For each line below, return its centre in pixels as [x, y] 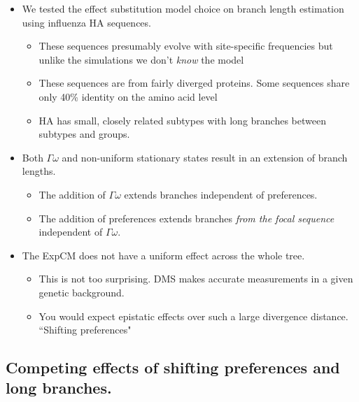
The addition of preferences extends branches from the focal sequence [186, 218]
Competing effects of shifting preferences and [173, 367]
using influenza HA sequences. [86, 22]
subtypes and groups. [84, 134]
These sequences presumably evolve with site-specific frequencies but [186, 46]
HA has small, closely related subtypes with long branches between [182, 120]
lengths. [39, 171]
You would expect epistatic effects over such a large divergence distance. [193, 316]
